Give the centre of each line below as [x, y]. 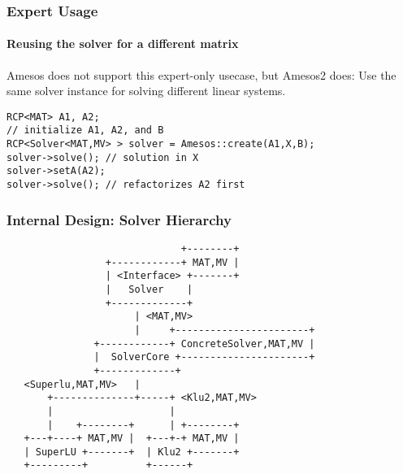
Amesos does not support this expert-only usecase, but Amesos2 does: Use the [201, 74]
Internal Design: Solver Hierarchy [119, 219]
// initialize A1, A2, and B [85, 130]
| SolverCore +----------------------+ [204, 357]
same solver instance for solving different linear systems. [146, 91]
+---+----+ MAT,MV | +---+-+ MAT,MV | [132, 439]
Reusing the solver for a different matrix [123, 43]
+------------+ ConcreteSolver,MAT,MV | [204, 344]
